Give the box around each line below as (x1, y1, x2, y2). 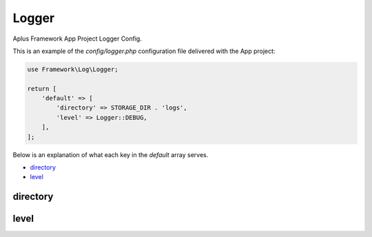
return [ (27, 85, 57, 92)
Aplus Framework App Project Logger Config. (12, 34, 143, 43)
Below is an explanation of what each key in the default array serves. (12, 150, 209, 158)
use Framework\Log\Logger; (27, 65, 118, 73)
